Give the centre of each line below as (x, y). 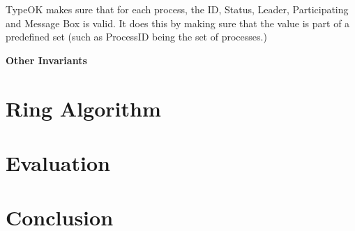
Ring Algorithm (83, 108)
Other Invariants (46, 60)
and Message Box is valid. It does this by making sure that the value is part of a (178, 23)
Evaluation (58, 162)
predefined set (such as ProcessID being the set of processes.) (136, 37)
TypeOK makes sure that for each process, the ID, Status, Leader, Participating (177, 9)
